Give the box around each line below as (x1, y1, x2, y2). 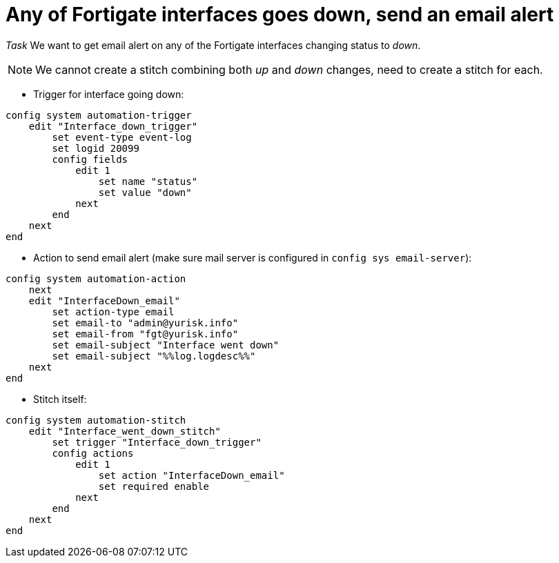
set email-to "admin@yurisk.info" (52, 317, 239, 328)
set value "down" (98, 186, 192, 198)
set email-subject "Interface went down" (52, 339, 279, 350)
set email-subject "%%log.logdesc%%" (52, 350, 256, 362)
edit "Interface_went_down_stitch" (28, 425, 221, 437)
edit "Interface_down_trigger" (28, 120, 198, 132)
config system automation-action (6, 273, 186, 284)
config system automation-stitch (6, 414, 186, 426)
